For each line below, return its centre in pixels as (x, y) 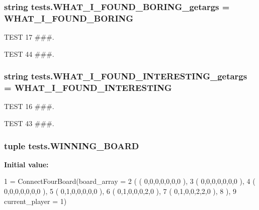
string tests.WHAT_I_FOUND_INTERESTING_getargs (126, 76)
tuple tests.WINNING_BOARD (72, 145)
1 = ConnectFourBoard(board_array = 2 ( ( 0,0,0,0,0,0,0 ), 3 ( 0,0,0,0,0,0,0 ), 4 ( (130, 181)
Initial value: (26, 164)
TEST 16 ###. (29, 106)
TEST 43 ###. (29, 123)
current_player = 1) (35, 201)
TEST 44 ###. (29, 54)
